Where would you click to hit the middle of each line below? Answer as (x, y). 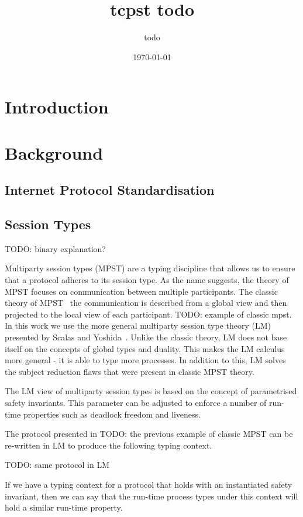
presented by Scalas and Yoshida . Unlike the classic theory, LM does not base (146, 337)
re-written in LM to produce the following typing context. (109, 445)
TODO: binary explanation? (55, 248)
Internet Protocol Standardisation (110, 190)
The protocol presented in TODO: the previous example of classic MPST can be (149, 434)
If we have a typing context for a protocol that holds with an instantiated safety (149, 484)
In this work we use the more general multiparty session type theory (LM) (138, 325)
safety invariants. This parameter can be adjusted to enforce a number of (136, 402)
